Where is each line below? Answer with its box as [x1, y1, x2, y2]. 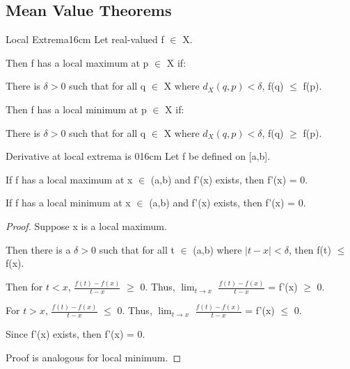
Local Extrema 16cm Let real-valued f [6, 32, 164, 47]
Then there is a [6, 242, 71, 256]
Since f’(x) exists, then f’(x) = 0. [6, 327, 145, 341]
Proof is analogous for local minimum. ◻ [6, 350, 182, 364]
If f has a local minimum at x [6, 195, 131, 210]
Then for [6, 279, 43, 294]
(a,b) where [193, 242, 242, 256]
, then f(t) [288, 242, 331, 256]
